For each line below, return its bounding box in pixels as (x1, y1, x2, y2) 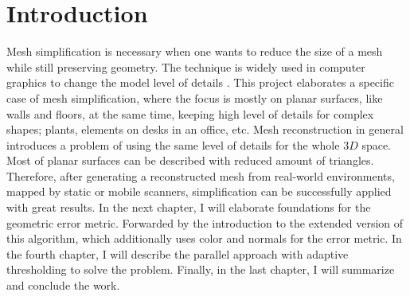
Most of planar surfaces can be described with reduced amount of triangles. (6, 152, 374, 169)
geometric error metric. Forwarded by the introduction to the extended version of (6, 214, 404, 231)
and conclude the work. (6, 277, 120, 294)
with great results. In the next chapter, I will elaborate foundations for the (6, 199, 371, 216)
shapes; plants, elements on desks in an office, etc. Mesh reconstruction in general (6, 121, 404, 138)
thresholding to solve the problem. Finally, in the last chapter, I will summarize (6, 261, 395, 278)
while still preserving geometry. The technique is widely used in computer (6, 58, 365, 75)
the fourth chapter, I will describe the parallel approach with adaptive (6, 245, 349, 262)
